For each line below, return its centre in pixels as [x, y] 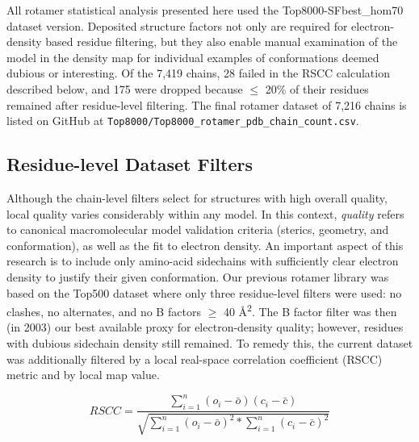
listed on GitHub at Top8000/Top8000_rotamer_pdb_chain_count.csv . [183, 121]
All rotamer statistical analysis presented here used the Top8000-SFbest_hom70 [205, 10]
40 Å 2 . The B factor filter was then [310, 310]
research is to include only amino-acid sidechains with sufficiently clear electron [203, 261]
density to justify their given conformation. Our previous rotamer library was [198, 276]
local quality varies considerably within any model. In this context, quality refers [205, 213]
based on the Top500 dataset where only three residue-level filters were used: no [204, 292]
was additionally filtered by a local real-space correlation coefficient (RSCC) [195, 359]
